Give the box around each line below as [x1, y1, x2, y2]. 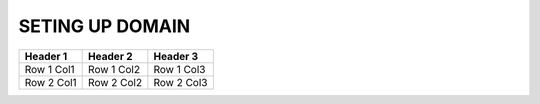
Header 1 [24, 49, 68, 63]
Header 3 [153, 49, 199, 63]
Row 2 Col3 [153, 75, 208, 89]
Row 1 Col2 [88, 62, 140, 76]
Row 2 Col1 [24, 75, 77, 89]
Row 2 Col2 [88, 75, 143, 89]
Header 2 [88, 49, 134, 63]
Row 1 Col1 [24, 62, 75, 76]
